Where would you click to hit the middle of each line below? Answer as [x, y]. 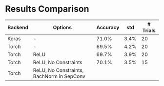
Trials [149, 30]
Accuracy [108, 27]
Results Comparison [47, 9]
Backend [18, 27]
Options [62, 27]
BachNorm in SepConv [59, 76]
